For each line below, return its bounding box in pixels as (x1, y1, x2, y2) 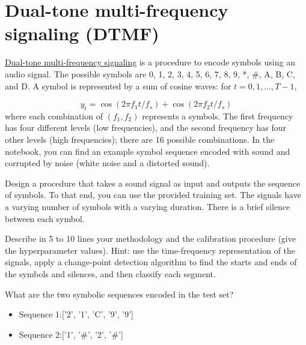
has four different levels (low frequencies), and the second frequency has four (5, 121, 287, 134)
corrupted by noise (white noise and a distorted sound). (5, 157, 210, 169)
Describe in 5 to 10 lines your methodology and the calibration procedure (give (5, 232, 296, 245)
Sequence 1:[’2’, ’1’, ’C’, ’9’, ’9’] (19, 308, 133, 320)
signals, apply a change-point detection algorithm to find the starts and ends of (5, 256, 297, 268)
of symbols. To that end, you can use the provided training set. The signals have (5, 188, 301, 201)
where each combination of (5, 109, 103, 122)
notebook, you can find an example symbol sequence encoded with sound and (5, 145, 290, 157)
